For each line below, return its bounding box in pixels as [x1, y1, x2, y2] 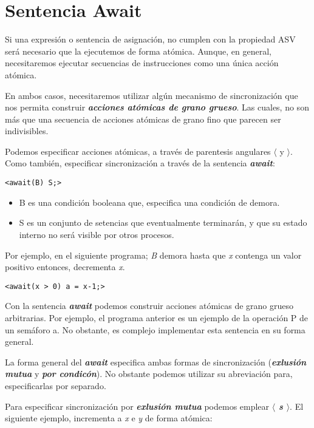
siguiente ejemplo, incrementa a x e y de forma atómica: [5, 412, 213, 424]
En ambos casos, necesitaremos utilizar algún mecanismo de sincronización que [5, 89, 298, 101]
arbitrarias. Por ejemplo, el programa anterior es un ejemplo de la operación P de [5, 311, 309, 324]
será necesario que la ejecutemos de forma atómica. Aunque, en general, [5, 44, 271, 57]
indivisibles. [5, 124, 49, 137]
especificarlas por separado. [5, 379, 106, 392]
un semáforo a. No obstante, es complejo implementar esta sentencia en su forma [5, 323, 305, 336]
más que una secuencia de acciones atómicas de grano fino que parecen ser [5, 112, 281, 125]
